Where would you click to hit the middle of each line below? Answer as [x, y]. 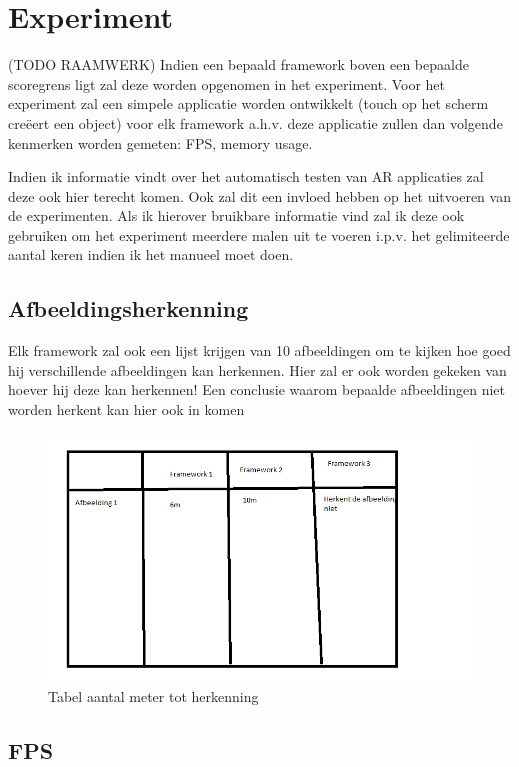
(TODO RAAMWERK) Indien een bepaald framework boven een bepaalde [238, 64]
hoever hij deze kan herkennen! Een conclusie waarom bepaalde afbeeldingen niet [257, 389]
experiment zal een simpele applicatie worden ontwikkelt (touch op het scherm [248, 103]
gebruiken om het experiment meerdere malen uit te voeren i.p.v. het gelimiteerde [259, 234]
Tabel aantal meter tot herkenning [153, 695]
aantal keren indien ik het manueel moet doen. [151, 254]
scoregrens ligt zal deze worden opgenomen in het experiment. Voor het [227, 83]
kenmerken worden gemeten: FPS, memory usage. [160, 142]
